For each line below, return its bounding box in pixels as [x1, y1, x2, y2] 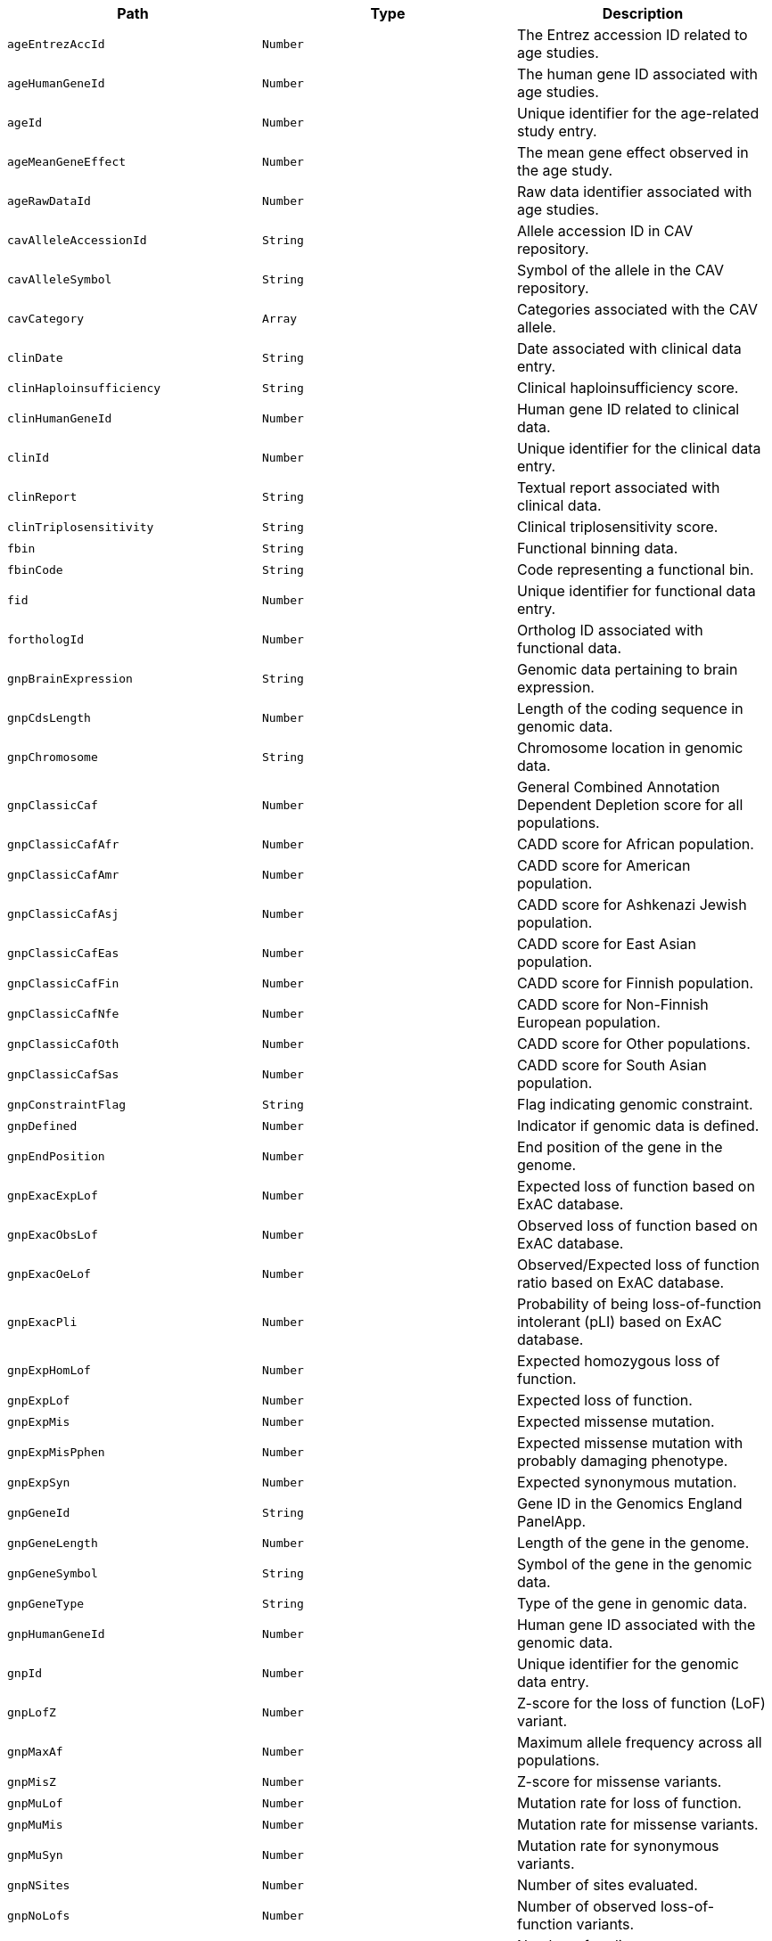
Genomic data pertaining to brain [516, 660, 738, 678]
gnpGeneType [7, 1596, 85, 1610]
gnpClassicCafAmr [7, 867, 119, 881]
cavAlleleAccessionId [7, 233, 147, 247]
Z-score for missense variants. [516, 1773, 722, 1790]
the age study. [516, 161, 613, 179]
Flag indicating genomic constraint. [516, 1095, 753, 1113]
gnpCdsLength [7, 710, 91, 725]
